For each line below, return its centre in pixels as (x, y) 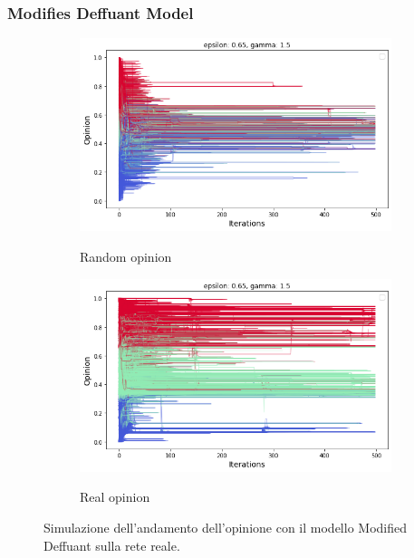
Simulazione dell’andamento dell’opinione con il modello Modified (226, 527)
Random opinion (126, 256)
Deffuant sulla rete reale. (112, 545)
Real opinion (115, 497)
